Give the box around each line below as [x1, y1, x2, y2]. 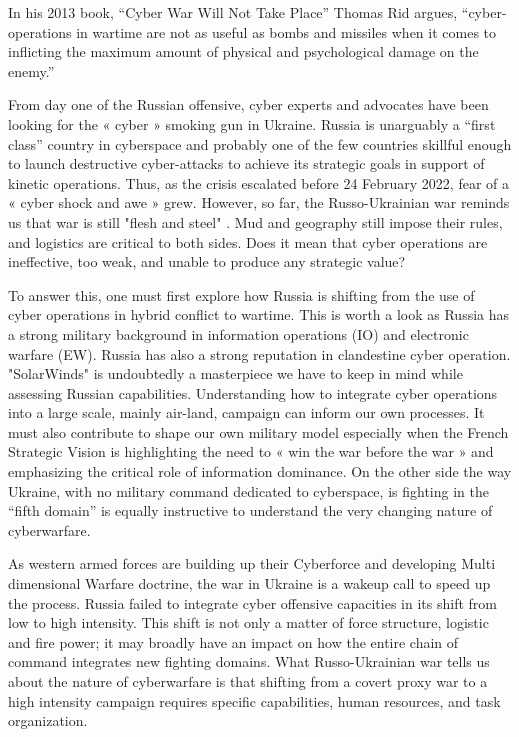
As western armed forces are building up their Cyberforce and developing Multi [8, 553, 496, 574]
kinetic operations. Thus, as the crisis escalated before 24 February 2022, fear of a [8, 172, 509, 193]
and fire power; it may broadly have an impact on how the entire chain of [8, 631, 459, 652]
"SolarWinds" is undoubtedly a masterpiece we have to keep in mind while [8, 363, 463, 384]
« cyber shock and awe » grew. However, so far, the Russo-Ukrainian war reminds [8, 192, 510, 213]
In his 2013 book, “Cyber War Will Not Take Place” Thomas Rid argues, [8, 2, 458, 22]
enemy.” [8, 60, 55, 81]
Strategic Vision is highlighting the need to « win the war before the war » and [8, 441, 494, 462]
